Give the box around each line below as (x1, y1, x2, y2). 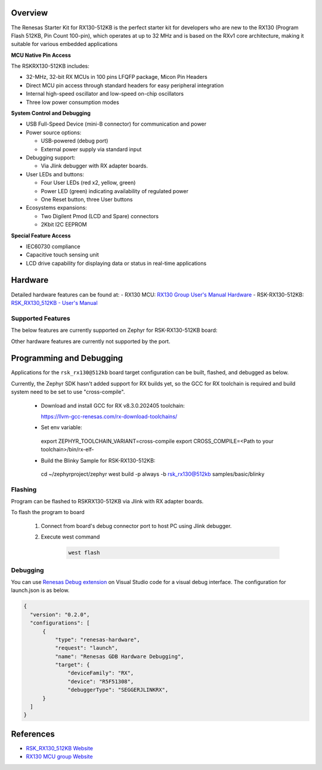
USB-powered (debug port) (41, 137, 109, 145)
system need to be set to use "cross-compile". (11, 389, 125, 396)
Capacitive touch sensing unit (26, 251, 99, 258)
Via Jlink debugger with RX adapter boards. (41, 162, 148, 170)
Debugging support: (26, 154, 76, 161)
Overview (11, 8, 48, 18)
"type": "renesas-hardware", (54, 636, 140, 643)
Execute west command (41, 533, 100, 540)
